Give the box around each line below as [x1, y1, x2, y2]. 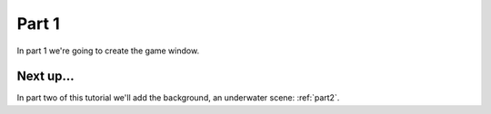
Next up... [16, 69, 75, 84]
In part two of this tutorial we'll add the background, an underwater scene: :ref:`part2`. [16, 92, 340, 103]
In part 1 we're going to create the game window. [16, 45, 200, 56]
